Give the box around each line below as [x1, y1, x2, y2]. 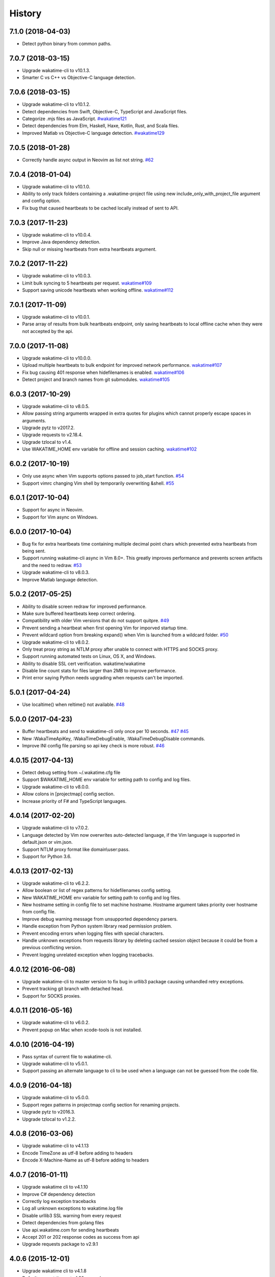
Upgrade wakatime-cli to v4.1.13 [22, 1143, 89, 1149]
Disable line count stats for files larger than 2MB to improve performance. [22, 668, 177, 674]
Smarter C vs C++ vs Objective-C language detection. [22, 75, 136, 81]
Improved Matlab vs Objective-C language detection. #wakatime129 [22, 130, 165, 136]
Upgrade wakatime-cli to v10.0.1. [22, 314, 91, 320]
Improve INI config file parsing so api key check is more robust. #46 [22, 743, 165, 749]
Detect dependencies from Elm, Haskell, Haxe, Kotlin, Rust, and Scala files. [22, 123, 179, 129]
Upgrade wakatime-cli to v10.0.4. [22, 231, 92, 238]
